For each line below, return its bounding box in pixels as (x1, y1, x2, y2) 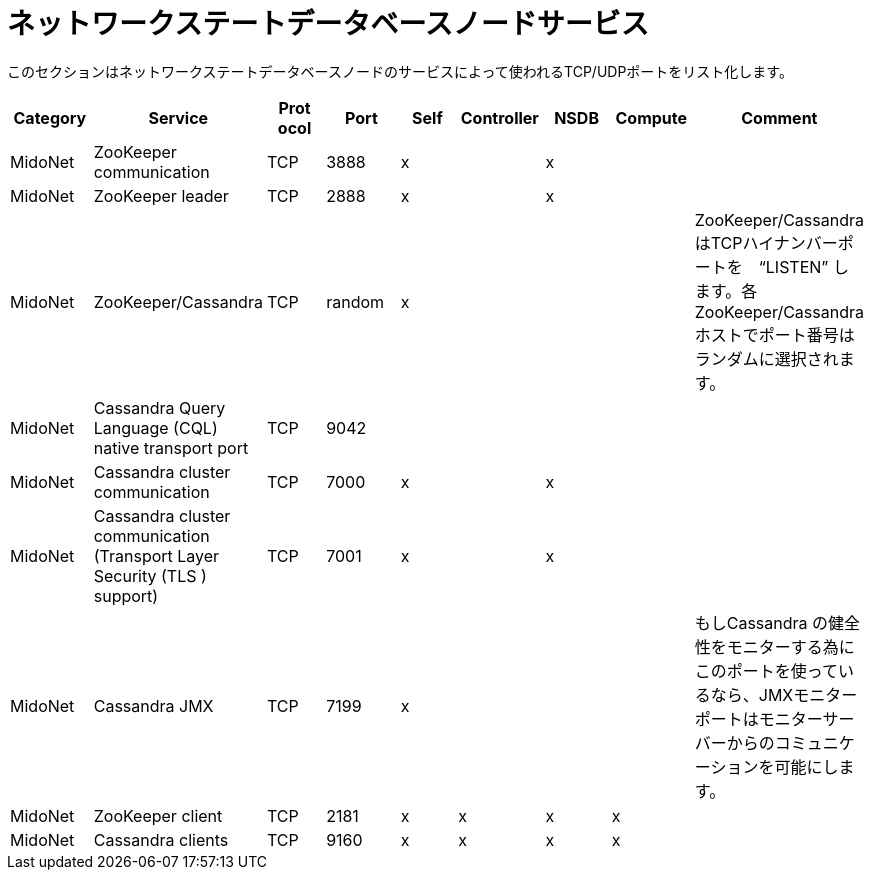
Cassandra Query (93, 397, 226, 418)
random (326, 291, 385, 312)
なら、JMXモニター (710, 684, 858, 705)
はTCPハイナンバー (694, 232, 838, 253)
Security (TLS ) (93, 565, 207, 586)
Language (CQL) (93, 417, 218, 438)
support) (93, 585, 159, 606)
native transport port (93, 437, 249, 458)
